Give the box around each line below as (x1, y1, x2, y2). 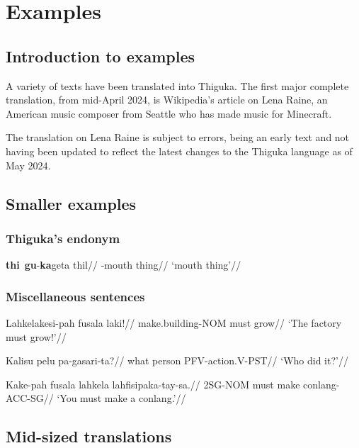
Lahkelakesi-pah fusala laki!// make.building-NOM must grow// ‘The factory (6, 315, 342, 330)
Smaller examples (6, 192, 137, 214)
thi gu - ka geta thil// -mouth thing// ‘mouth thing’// (6, 257, 241, 272)
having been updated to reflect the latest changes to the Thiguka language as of (6, 143, 353, 158)
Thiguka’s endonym (6, 229, 120, 247)
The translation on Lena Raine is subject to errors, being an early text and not (6, 130, 350, 145)
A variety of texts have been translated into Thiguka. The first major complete (6, 78, 349, 93)
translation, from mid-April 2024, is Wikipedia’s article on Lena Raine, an (6, 92, 328, 107)
